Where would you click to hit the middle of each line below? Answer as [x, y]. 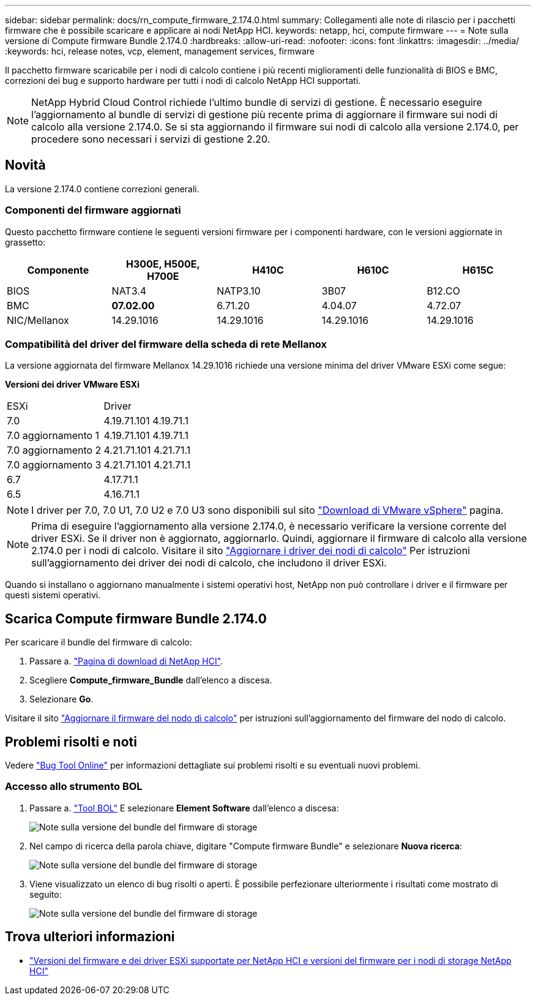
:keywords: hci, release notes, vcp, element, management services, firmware [160, 51]
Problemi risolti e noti [71, 742]
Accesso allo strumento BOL [74, 787]
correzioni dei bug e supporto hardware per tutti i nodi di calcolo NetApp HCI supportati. [183, 81]
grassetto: [25, 242]
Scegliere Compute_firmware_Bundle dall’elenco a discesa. [151, 680]
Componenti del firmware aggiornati [93, 210]
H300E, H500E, [163, 264]
